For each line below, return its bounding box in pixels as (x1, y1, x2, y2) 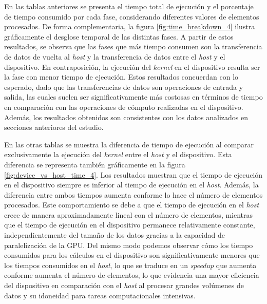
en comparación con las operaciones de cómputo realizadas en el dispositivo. (4, 101, 243, 112)
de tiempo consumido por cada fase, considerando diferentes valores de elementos (4, 11, 259, 22)
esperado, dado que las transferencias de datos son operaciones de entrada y (4, 81, 243, 92)
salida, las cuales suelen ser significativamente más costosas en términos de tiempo (4, 91, 263, 102)
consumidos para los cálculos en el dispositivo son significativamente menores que (4, 250, 260, 260)
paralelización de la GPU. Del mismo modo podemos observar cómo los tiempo (4, 239, 253, 250)
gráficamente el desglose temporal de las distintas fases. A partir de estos (4, 31, 234, 42)
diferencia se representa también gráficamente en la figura (4, 159, 185, 169)
